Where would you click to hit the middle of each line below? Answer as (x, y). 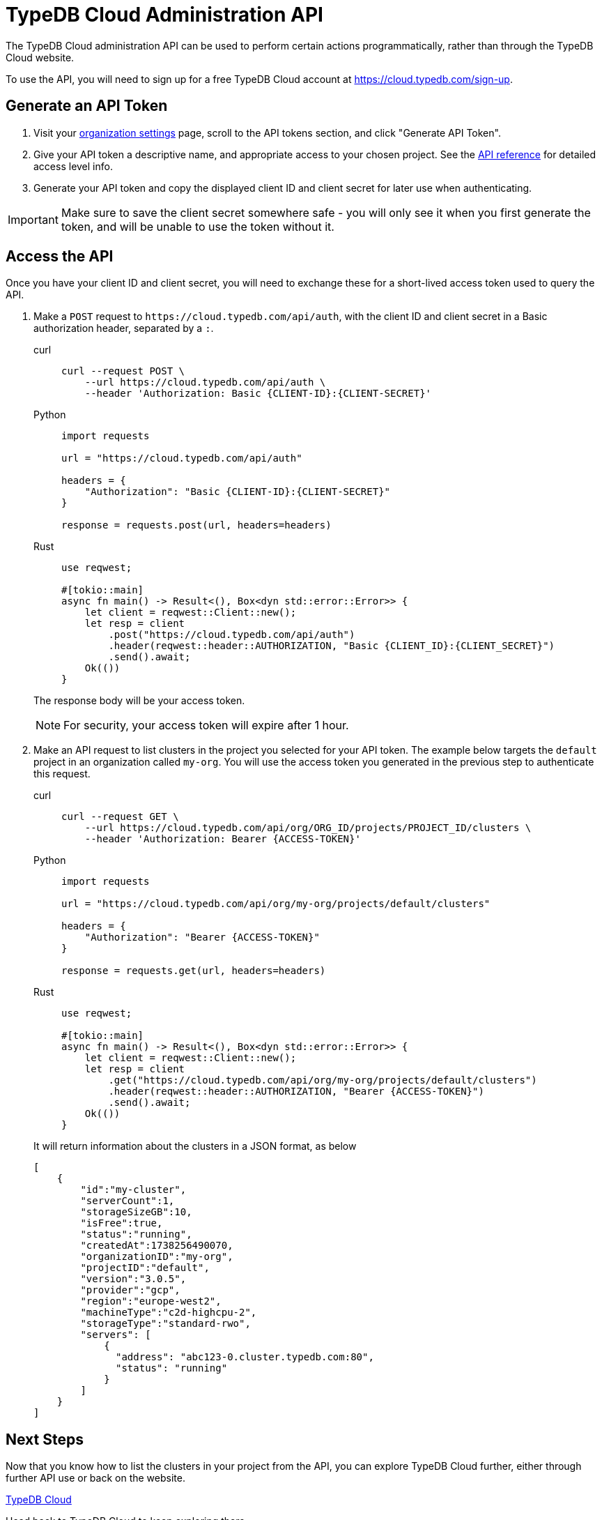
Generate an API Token (87, 106)
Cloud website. (40, 57)
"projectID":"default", (145, 1268)
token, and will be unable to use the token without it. (198, 226)
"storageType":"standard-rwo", (165, 1324)
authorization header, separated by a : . (124, 328)
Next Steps (45, 1439)
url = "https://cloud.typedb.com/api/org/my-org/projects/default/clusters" (276, 904)
